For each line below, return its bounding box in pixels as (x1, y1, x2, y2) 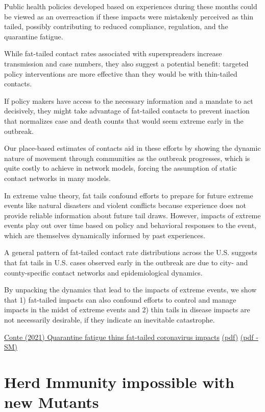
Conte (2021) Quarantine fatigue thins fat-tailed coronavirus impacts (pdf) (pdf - (4, 331, 258, 342)
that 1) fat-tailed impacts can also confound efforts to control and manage (4, 294, 236, 305)
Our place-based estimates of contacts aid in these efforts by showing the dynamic (4, 143, 261, 153)
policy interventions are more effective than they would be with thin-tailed (4, 68, 237, 79)
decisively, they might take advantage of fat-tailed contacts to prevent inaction (4, 105, 250, 116)
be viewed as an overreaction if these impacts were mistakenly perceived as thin (4, 11, 254, 21)
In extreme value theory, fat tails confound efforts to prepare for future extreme (4, 190, 253, 200)
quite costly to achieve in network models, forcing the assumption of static (4, 163, 237, 173)
